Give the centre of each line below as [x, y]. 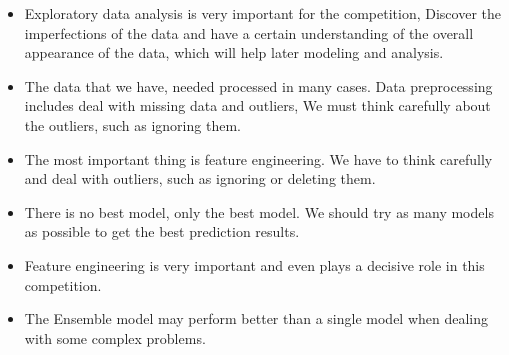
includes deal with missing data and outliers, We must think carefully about [257, 105]
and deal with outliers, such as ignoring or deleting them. [200, 178]
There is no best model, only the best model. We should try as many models [259, 211]
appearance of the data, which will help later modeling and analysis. [234, 52]
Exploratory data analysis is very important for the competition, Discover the [262, 13]
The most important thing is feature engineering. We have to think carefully [258, 158]
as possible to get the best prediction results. [162, 231]
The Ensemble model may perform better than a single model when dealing [256, 318]
